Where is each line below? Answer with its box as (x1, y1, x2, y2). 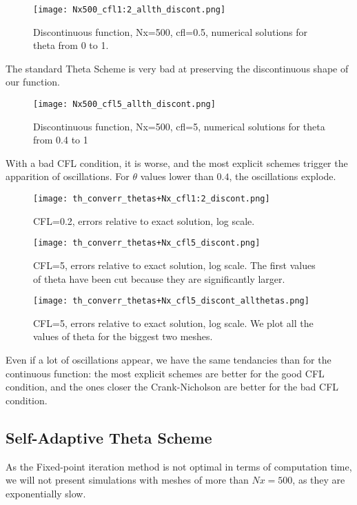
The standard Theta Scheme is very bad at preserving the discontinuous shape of (6, 61, 349, 75)
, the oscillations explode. (229, 169, 336, 184)
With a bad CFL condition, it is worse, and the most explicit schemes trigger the (6, 155, 348, 170)
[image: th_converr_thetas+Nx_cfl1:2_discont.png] (33, 194, 270, 204)
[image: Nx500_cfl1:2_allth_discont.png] (33, 5, 226, 14)
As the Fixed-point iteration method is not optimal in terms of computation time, (6, 459, 352, 473)
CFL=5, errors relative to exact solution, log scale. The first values (33, 257, 316, 272)
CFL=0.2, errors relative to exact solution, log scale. (33, 213, 255, 228)
